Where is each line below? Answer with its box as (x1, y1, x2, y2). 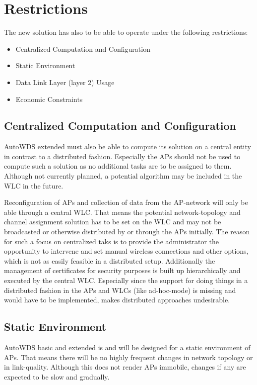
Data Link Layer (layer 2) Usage (15, 77, 115, 87)
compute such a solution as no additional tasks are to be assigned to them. (4, 161, 232, 171)
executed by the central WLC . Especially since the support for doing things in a (4, 275, 248, 286)
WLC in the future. (4, 180, 64, 191)
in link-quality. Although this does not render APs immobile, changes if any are (4, 362, 246, 372)
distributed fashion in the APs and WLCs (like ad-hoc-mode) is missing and (4, 285, 236, 295)
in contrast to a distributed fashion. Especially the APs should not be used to (4, 151, 241, 161)
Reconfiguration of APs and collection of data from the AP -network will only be (4, 197, 248, 207)
